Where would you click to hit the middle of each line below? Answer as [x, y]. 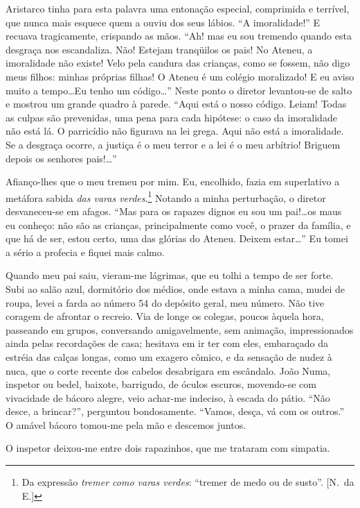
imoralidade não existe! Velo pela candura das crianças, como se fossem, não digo [178, 63]
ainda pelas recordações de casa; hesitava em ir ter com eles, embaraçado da [167, 343]
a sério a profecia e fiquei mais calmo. [85, 252]
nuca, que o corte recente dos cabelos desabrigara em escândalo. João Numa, [168, 370]
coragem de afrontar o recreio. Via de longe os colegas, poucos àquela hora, [165, 316]
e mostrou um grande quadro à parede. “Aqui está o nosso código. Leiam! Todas [176, 104]
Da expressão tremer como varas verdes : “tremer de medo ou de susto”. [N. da [188, 482]
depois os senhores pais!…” [61, 158]
